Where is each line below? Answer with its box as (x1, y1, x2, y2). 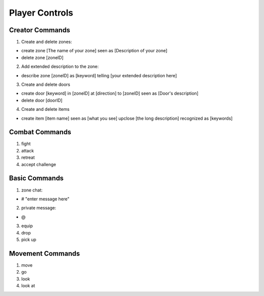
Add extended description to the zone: (21, 63, 99, 69)
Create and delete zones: (21, 39, 72, 45)
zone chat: (21, 187, 43, 193)
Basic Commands (9, 174, 64, 183)
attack (21, 148, 34, 153)
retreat (21, 154, 35, 161)
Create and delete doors (21, 82, 70, 87)
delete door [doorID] (21, 97, 63, 103)
